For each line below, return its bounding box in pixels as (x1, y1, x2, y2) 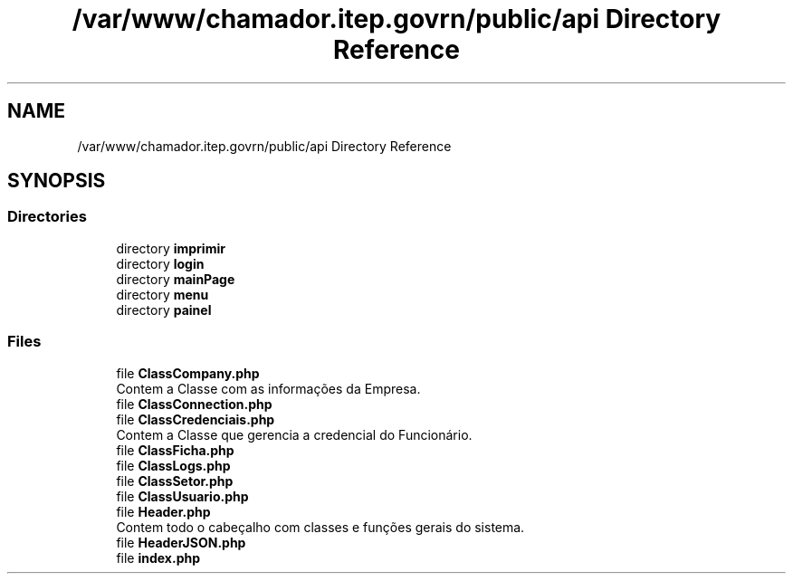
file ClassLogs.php (116, 457, 231, 473)
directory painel (116, 301, 212, 318)
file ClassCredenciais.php (116, 411, 275, 427)
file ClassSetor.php (116, 472, 234, 489)
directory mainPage (116, 271, 235, 287)
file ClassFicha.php (116, 442, 234, 458)
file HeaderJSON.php (116, 534, 246, 550)
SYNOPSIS (7, 169, 106, 193)
